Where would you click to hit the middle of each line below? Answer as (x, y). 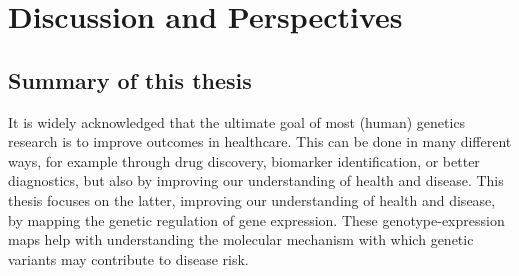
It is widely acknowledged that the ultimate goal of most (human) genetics (237, 121)
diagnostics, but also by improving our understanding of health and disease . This (256, 180)
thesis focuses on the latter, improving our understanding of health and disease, (252, 199)
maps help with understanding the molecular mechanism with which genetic (241, 239)
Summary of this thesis (130, 79)
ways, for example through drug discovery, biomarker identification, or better (244, 160)
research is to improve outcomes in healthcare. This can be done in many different (260, 141)
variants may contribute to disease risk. (128, 258)
